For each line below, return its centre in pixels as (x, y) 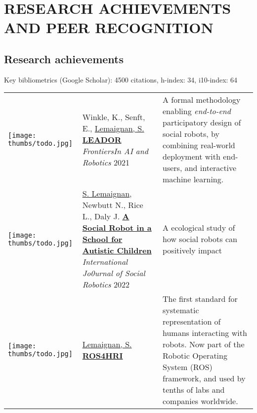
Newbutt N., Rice (113, 205)
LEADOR (102, 139)
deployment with (192, 157)
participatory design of (202, 123)
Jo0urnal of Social (114, 273)
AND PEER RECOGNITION (109, 27)
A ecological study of (199, 228)
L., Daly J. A (106, 216)
